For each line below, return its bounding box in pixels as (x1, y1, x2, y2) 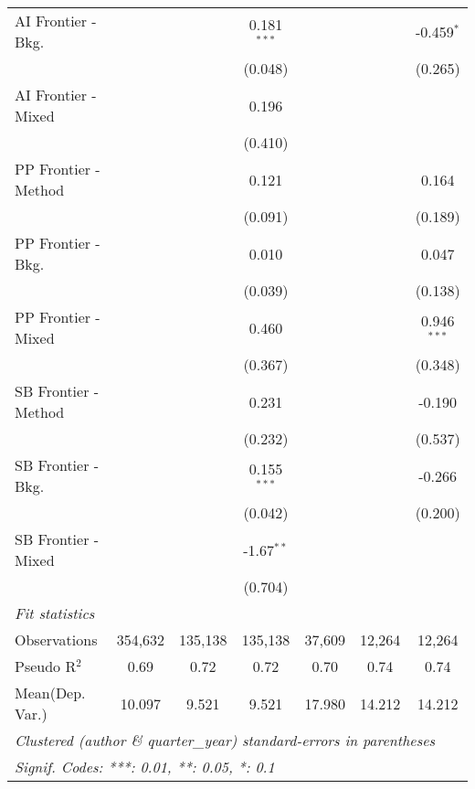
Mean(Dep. (15, 682, 86, 703)
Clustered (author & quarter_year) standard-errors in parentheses (15, 730, 436, 751)
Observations (15, 629, 98, 650)
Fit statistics (15, 602, 95, 624)
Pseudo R (15, 656, 77, 677)
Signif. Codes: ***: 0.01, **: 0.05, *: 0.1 (15, 756, 275, 777)
